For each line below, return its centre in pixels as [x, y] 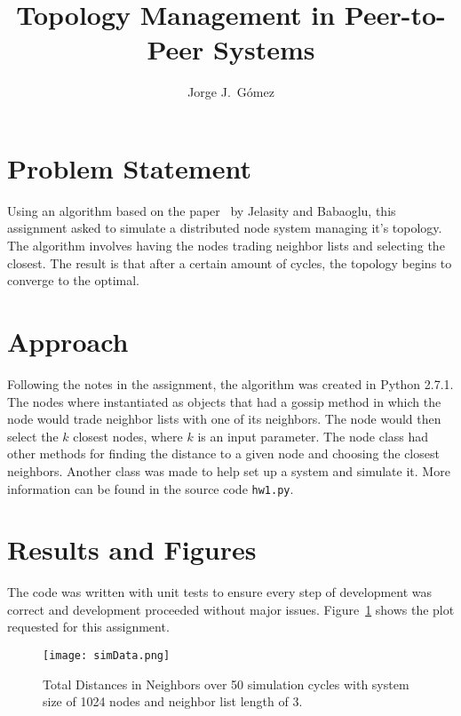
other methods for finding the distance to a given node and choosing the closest [223, 453]
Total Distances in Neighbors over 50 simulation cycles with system [226, 684]
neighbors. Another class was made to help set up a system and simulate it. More [229, 470]
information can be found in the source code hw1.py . [151, 488]
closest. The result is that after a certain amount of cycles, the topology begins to [230, 263]
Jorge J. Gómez [231, 92]
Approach [68, 341]
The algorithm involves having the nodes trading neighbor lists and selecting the [226, 246]
